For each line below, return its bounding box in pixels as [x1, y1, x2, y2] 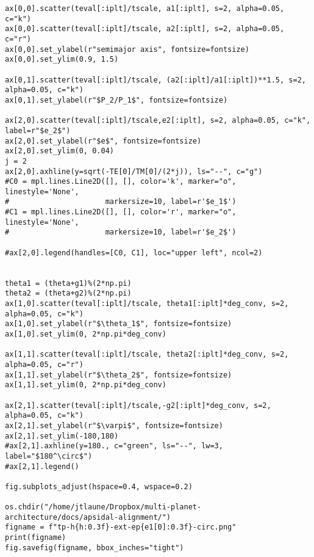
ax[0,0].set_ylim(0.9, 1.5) [5, 55, 119, 64]
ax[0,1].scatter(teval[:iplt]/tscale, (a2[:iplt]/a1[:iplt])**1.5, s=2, [5, 75, 306, 84]
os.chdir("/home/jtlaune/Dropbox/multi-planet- [5, 503, 202, 512]
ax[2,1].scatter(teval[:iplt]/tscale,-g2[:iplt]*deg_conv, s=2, [5, 401, 271, 410]
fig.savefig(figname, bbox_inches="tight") [5, 543, 184, 552]
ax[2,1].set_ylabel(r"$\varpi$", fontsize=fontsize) [5, 421, 223, 430]
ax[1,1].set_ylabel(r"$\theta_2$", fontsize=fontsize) [5, 370, 232, 379]
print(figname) [5, 533, 66, 542]
